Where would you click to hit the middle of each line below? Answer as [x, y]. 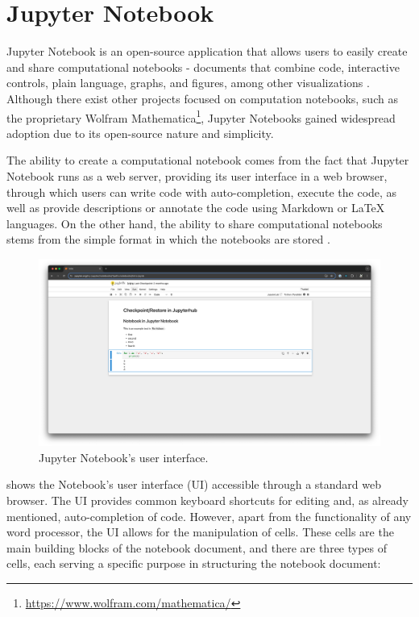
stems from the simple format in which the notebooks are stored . [168, 239]
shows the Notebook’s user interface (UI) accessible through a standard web [194, 484]
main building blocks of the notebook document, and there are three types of [197, 547]
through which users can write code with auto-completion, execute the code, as [202, 192]
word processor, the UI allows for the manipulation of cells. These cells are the [200, 532]
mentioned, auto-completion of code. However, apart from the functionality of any [209, 516]
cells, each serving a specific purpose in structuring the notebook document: [194, 563]
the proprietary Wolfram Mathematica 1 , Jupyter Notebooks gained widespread [201, 116]
